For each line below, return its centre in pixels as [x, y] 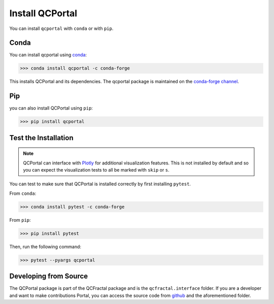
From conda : [23, 193]
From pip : [20, 220]
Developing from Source [49, 276]
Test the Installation [41, 138]
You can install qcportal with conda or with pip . [61, 28]
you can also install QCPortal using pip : [51, 108]
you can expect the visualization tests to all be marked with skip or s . [96, 170]
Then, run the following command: [45, 247]
